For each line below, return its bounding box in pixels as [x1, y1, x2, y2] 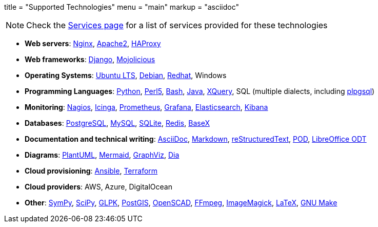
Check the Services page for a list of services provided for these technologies [26, 20, 328, 30]
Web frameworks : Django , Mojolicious [25, 55, 155, 64]
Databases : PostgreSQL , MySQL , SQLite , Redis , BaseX [25, 119, 210, 127]
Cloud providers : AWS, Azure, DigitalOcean [25, 182, 172, 191]
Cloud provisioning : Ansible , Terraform [25, 166, 158, 175]
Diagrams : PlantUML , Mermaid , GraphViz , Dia [25, 150, 180, 159]
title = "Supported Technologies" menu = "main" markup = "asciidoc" [4, 3, 239, 11]
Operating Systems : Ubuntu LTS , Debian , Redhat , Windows [25, 71, 227, 80]
